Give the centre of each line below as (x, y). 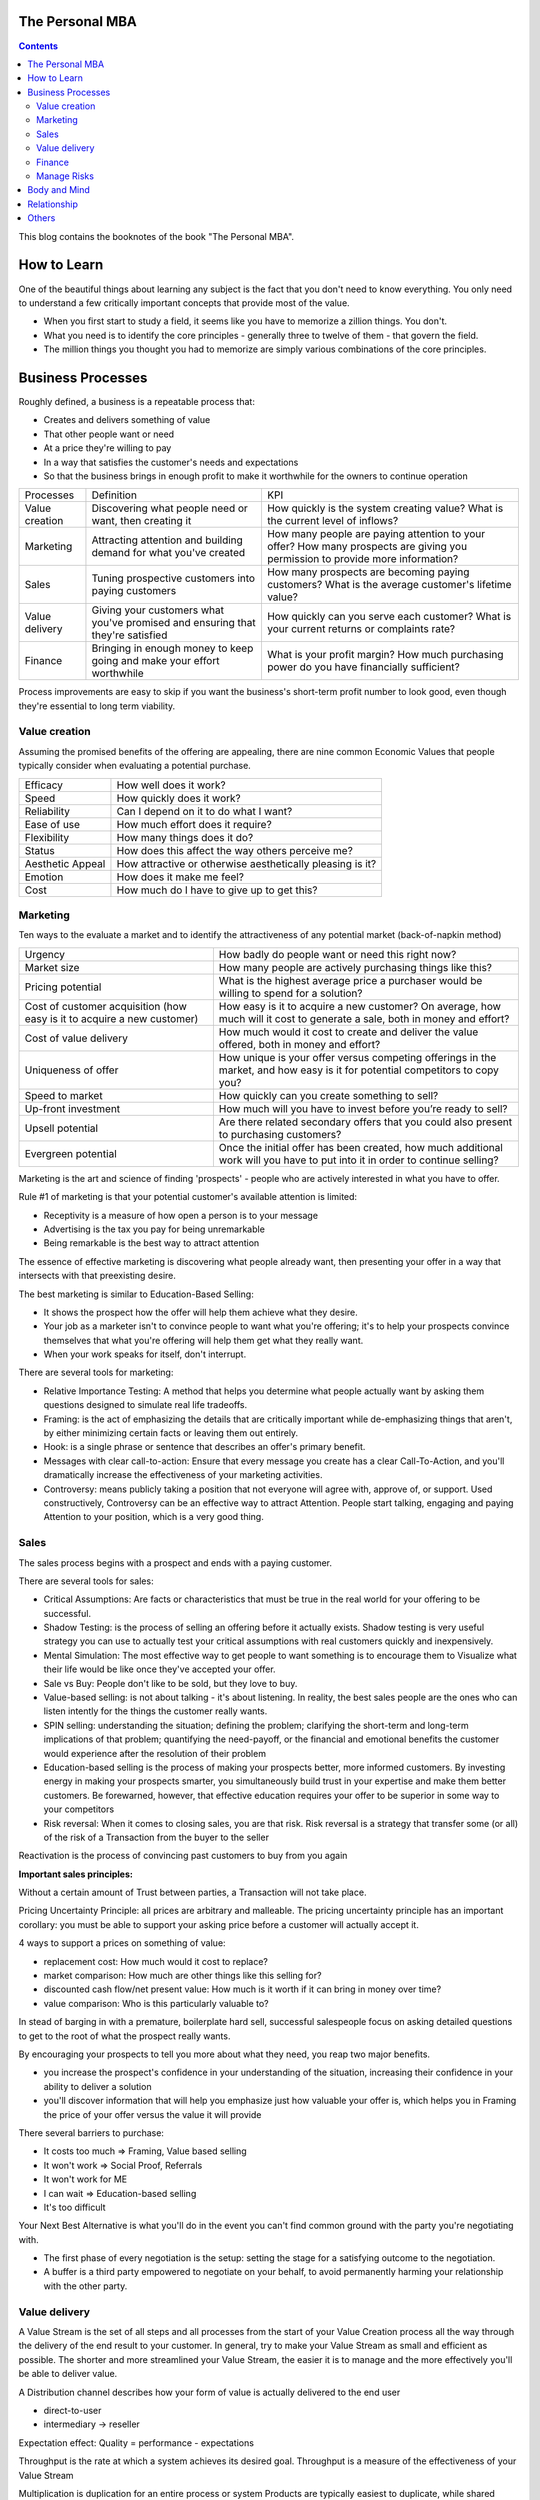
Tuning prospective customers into (173, 578)
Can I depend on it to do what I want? (204, 811)
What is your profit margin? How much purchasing (385, 655)
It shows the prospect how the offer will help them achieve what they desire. (201, 1312)
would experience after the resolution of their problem (155, 1753)
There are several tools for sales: (86, 1581)
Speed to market (64, 1095)
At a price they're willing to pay (107, 448)
